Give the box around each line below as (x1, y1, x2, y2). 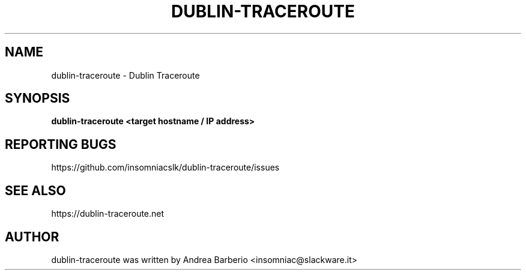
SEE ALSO (5, 183, 66, 198)
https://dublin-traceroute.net (51, 208, 165, 219)
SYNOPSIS (5, 91, 70, 106)
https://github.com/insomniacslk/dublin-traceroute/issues (51, 162, 280, 173)
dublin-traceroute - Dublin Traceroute (51, 70, 200, 80)
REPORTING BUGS (5, 136, 116, 152)
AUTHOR (5, 229, 59, 244)
